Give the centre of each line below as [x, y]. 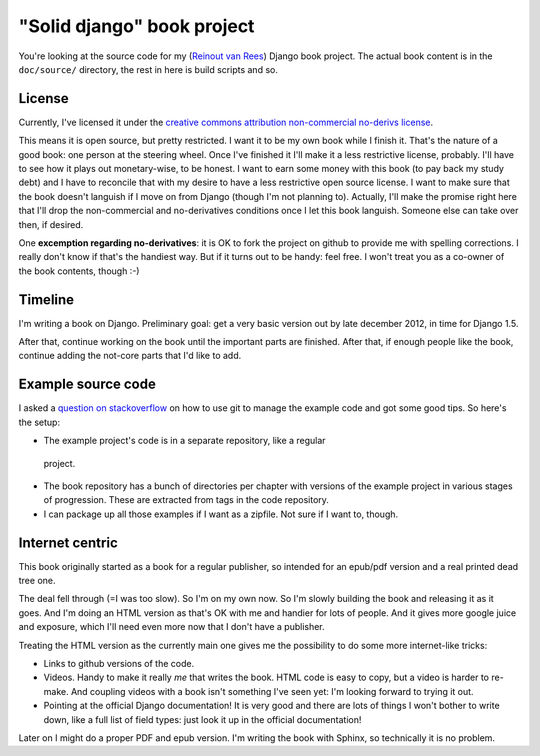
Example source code [87, 384]
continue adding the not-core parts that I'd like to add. [130, 356]
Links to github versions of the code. [119, 663]
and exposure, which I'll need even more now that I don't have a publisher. [171, 627]
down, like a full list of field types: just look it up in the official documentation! [202, 719]
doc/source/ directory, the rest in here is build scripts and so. [148, 69]
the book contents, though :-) [79, 271]
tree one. [37, 580]
